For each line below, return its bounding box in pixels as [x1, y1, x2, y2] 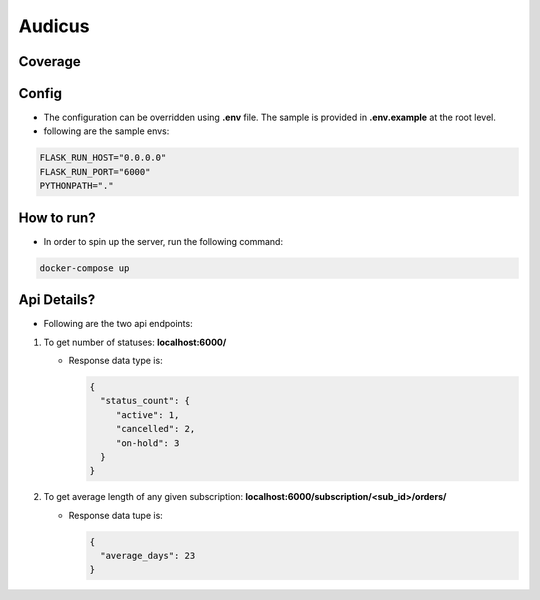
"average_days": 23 [100, 550, 196, 562]
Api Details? [18, 291, 96, 309]
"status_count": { [100, 395, 190, 407]
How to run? [18, 209, 96, 226]
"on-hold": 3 [115, 437, 180, 449]
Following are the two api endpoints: [43, 318, 194, 330]
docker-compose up [39, 262, 130, 274]
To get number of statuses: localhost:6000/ [43, 336, 227, 348]
